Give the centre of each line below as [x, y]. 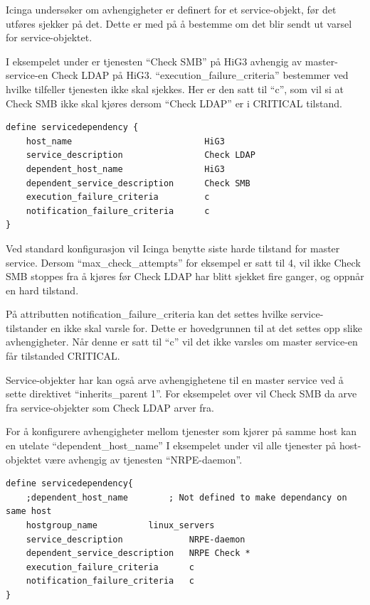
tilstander [27, 327]
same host [29, 512]
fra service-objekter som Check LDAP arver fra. [110, 407]
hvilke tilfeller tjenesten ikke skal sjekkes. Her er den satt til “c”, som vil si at [175, 89]
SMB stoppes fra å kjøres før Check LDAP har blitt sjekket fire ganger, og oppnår [185, 276]
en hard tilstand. [42, 290]
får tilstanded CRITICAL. [63, 356]
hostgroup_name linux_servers [120, 525]
